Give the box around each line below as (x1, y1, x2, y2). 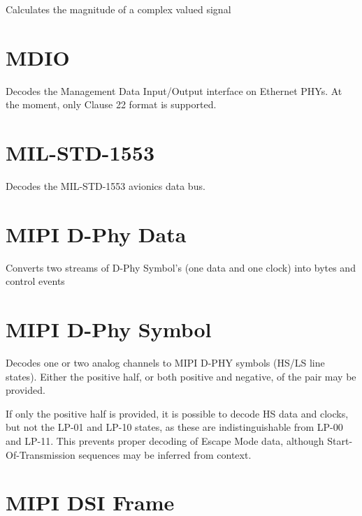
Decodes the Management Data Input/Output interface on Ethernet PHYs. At (6, 83, 342, 98)
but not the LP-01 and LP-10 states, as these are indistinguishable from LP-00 (6, 420, 343, 434)
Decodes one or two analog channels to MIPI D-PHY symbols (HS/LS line (6, 355, 325, 370)
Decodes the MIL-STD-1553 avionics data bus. (6, 179, 205, 193)
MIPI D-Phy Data (6, 219, 187, 248)
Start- (327, 434, 353, 448)
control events (6, 274, 65, 288)
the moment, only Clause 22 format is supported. (6, 97, 217, 112)
